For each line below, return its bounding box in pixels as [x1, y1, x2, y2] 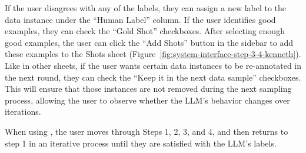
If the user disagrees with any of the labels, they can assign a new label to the [5, 2, 287, 14]
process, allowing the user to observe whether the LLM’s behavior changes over [5, 94, 290, 106]
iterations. [5, 105, 41, 118]
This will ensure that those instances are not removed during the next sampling [5, 82, 292, 95]
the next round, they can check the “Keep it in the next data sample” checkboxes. [5, 71, 301, 83]
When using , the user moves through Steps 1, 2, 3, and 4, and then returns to [5, 125, 288, 137]
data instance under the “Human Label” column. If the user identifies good [5, 13, 276, 25]
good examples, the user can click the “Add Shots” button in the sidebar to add [5, 36, 293, 48]
